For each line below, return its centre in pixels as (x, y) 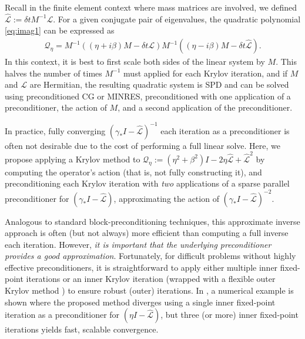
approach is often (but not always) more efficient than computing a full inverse (147, 233)
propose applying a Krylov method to (73, 159)
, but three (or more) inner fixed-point (229, 315)
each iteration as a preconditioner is (225, 130)
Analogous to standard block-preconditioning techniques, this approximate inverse (152, 221)
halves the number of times (53, 73)
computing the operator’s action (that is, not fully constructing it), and (133, 172)
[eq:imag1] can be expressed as (60, 30)
